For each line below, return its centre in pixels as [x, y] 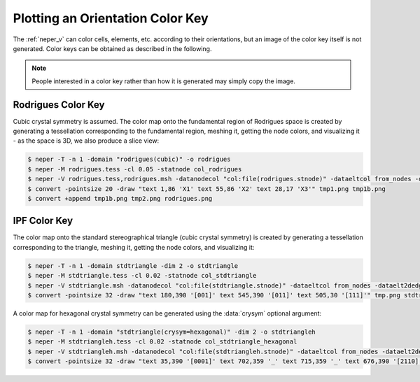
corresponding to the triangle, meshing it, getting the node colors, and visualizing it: [134, 247]
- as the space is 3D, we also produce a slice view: [86, 141]
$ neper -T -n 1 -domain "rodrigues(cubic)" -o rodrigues [129, 160]
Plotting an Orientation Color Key [111, 18]
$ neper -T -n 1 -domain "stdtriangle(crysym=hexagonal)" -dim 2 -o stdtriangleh [172, 332]
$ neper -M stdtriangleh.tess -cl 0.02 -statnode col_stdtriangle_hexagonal [162, 342]
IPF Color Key [43, 221]
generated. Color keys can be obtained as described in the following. [112, 48]
